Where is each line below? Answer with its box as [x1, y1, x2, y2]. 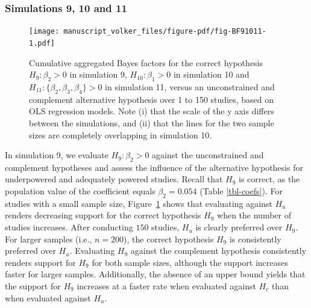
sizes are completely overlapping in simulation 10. [29, 128, 212, 141]
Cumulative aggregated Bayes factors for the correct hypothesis [29, 56, 263, 69]
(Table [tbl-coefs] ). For [199, 185, 283, 197]
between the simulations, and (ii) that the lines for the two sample [29, 116, 274, 129]
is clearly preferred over [195, 221, 283, 233]
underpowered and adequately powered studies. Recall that [5, 173, 223, 185]
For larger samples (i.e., [5, 232, 92, 245]
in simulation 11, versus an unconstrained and [105, 80, 275, 93]
